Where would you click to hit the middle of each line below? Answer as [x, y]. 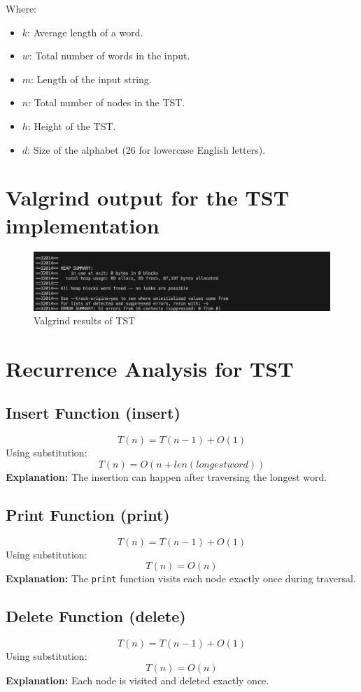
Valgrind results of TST [85, 320]
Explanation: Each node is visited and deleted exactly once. [137, 680]
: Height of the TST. [72, 125]
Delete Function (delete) [96, 616]
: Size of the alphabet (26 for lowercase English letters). [147, 149]
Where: [21, 8]
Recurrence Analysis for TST [150, 368]
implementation [83, 225]
